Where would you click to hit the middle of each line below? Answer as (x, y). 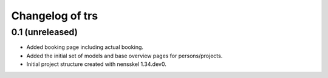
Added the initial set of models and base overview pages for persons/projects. (125, 56)
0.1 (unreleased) (45, 32)
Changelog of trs (55, 16)
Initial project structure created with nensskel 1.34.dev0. (96, 64)
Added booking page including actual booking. (85, 47)
